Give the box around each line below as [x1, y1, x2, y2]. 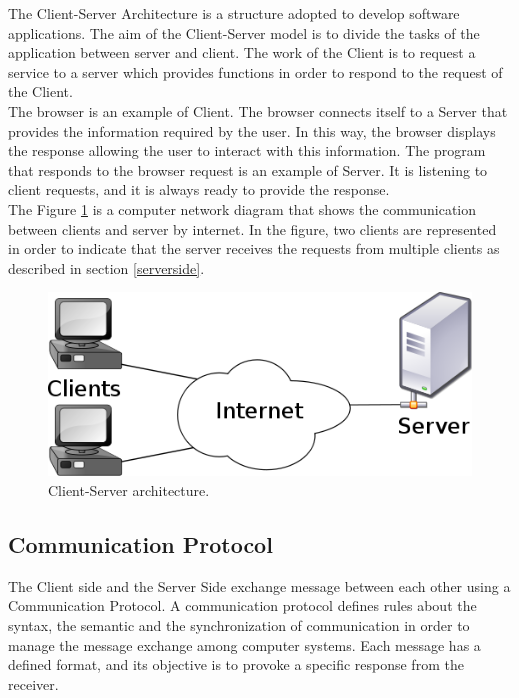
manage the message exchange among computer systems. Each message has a [8, 634, 481, 655]
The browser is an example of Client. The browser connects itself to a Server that [8, 100, 508, 121]
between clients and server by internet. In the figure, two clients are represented [8, 218, 497, 239]
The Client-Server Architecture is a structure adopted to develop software [8, 3, 460, 23]
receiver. [8, 673, 59, 694]
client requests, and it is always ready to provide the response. [8, 179, 390, 200]
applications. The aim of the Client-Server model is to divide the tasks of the [8, 22, 480, 43]
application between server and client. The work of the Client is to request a [8, 42, 476, 63]
